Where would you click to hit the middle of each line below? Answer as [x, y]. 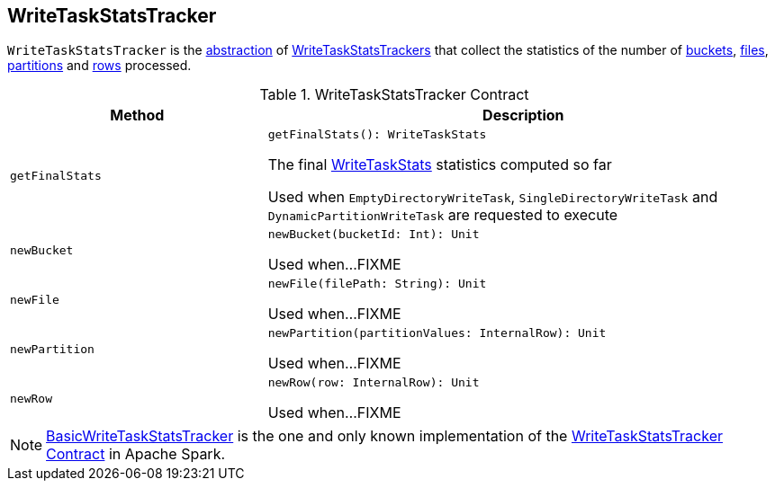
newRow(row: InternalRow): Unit [374, 383]
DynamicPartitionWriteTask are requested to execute [443, 215]
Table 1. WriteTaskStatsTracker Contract [394, 95]
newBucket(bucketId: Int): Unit [374, 235]
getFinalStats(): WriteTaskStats [377, 135]
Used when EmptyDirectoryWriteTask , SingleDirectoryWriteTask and [493, 197]
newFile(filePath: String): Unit [377, 284]
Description [523, 115]
